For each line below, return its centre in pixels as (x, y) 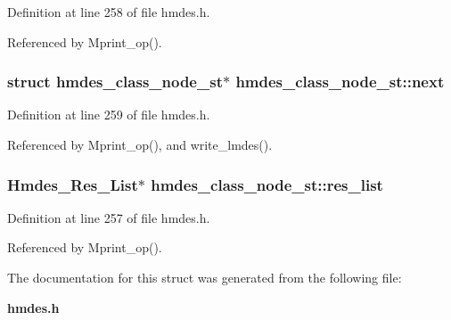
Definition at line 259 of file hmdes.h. (109, 115)
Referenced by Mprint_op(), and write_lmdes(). (140, 144)
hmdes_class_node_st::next (340, 82)
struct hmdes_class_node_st (115, 82)
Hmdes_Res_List (73, 184)
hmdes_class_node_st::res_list (267, 184)
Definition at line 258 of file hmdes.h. (109, 12)
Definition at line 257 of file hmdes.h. (109, 217)
